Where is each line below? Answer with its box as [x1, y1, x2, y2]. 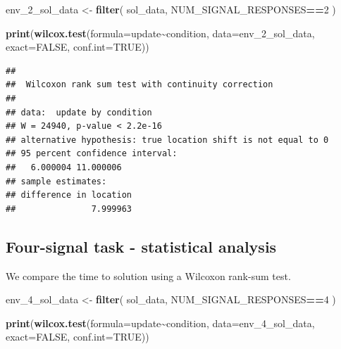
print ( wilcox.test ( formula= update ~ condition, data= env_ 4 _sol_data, [6, 315, 315, 330]
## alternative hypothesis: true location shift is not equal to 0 [6, 134, 329, 145]
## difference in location [6, 190, 132, 201]
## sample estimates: [6, 176, 107, 186]
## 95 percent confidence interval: [6, 148, 178, 159]
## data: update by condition [6, 107, 152, 118]
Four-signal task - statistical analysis [6, 235, 277, 257]
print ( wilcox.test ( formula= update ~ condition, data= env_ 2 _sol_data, [6, 25, 315, 40]
